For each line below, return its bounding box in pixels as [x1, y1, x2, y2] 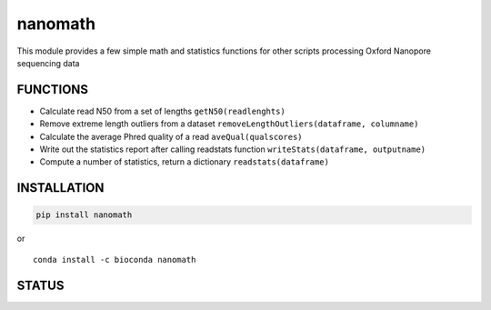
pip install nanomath [35, 210, 133, 220]
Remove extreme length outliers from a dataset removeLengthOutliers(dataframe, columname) [39, 118, 419, 129]
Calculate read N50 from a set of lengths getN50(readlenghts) [39, 105, 286, 116]
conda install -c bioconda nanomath [33, 255, 196, 265]
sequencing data [16, 57, 80, 68]
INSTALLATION [16, 180, 105, 195]
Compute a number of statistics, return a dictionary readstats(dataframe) [39, 156, 329, 167]
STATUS [16, 277, 65, 293]
